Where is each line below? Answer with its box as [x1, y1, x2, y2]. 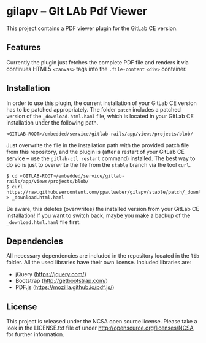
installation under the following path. [6, 118, 99, 126]
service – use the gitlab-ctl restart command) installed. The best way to [6, 155, 196, 162]
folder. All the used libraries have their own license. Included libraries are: [6, 259, 192, 266]
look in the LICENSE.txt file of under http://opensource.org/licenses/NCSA [6, 324, 194, 332]
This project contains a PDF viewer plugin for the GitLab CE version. [6, 25, 178, 32]
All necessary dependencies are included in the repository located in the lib [6, 252, 199, 260]
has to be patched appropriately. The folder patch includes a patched [6, 106, 181, 113]
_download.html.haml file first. [6, 218, 81, 225]
